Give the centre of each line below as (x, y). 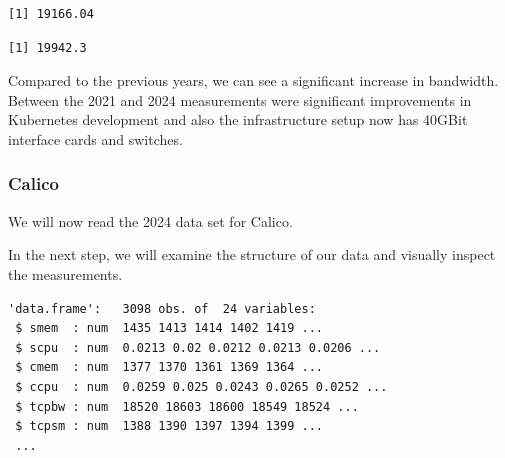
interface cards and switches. (95, 138)
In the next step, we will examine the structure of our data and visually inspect (252, 254)
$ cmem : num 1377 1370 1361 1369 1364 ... (169, 367)
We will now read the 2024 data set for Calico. (150, 220)
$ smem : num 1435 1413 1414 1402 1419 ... (169, 328)
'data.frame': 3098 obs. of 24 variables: (162, 308)
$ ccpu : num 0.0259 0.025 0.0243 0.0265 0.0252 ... (201, 386)
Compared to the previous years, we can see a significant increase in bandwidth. (253, 80)
